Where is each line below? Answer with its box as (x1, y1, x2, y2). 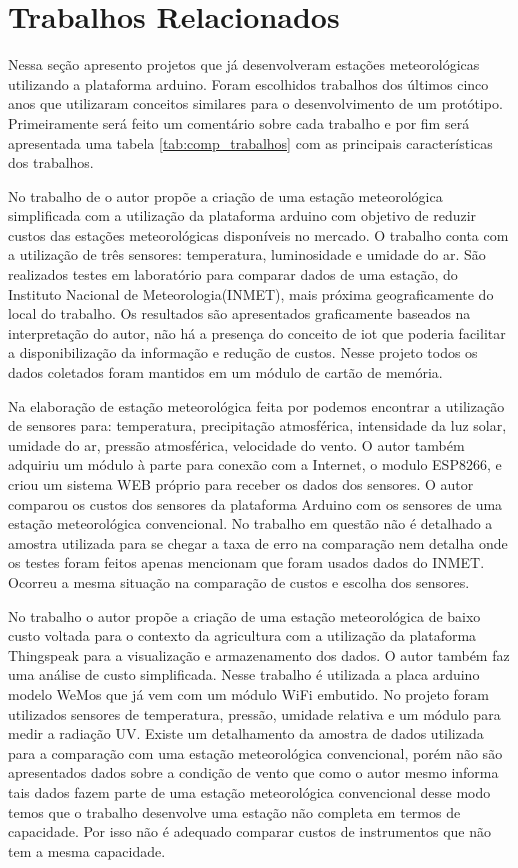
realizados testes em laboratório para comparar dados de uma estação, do (8, 264, 458, 285)
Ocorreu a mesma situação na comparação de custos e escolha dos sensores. (8, 571, 470, 592)
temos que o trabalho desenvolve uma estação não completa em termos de (8, 801, 461, 822)
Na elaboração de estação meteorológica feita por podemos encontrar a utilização (8, 395, 505, 416)
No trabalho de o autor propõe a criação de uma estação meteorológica (8, 185, 443, 206)
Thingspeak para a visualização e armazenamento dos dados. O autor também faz (8, 644, 510, 665)
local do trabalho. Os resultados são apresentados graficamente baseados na (8, 303, 471, 324)
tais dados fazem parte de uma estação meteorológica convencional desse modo (8, 781, 491, 802)
